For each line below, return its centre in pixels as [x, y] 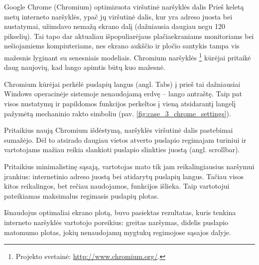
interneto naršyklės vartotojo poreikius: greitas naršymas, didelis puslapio [116, 222]
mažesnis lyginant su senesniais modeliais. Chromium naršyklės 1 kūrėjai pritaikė [128, 56]
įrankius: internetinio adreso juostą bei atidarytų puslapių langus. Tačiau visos [124, 176]
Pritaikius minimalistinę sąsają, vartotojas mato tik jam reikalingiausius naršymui [129, 166]
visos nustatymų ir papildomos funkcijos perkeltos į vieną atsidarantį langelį [120, 103]
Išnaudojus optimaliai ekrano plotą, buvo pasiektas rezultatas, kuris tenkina [120, 212]
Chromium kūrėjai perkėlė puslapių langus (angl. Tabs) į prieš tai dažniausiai [122, 84]
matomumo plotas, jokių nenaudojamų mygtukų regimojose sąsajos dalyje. [118, 232]
